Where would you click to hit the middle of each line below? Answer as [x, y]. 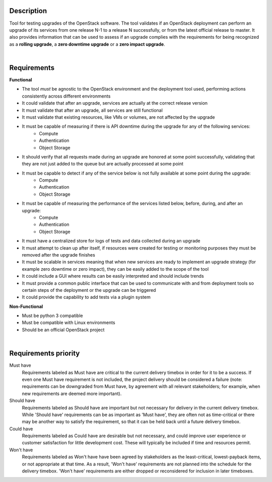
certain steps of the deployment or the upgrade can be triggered [89, 290]
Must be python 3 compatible [52, 316]
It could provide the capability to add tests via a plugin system [86, 297]
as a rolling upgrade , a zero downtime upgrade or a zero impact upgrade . [87, 44]
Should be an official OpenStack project [63, 330]
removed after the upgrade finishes [58, 255]
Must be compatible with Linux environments [69, 323]
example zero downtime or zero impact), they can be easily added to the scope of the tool [115, 269]
